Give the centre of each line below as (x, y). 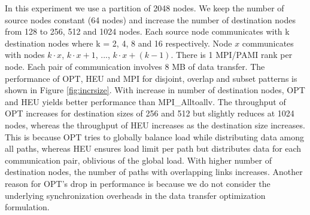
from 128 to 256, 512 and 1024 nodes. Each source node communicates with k (147, 31)
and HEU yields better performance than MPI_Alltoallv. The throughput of (145, 101)
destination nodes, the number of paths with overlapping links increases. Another (154, 172)
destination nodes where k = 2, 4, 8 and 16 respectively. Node (118, 43)
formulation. (27, 207)
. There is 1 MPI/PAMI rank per (232, 55)
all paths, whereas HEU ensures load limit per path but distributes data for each (153, 148)
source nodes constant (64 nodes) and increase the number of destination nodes (150, 19)
